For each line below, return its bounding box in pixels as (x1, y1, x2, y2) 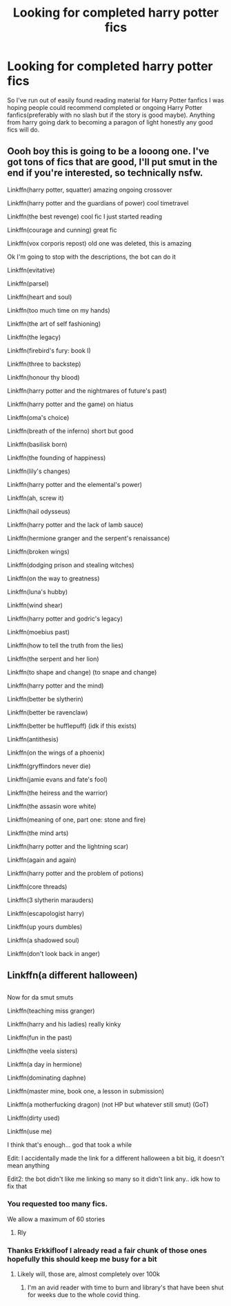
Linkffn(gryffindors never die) (7, 762, 91, 770)
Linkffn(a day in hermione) (7, 1060, 83, 1068)
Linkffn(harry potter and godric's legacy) (7, 614, 123, 623)
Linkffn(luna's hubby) (7, 587, 68, 596)
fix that (7, 1181, 28, 1190)
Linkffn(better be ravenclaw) (7, 708, 88, 717)
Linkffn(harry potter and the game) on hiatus (7, 400, 134, 408)
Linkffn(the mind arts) (7, 829, 69, 837)
